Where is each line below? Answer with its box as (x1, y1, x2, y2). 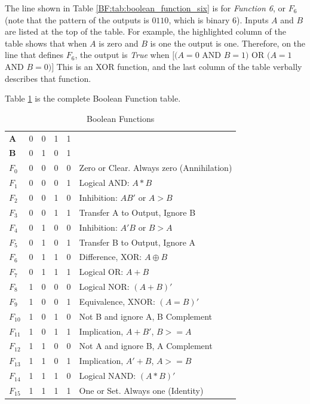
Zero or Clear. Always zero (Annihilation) (79, 161, 232, 174)
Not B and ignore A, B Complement (79, 310, 213, 322)
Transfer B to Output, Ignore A (79, 235, 196, 248)
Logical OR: (79, 265, 124, 278)
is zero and (99, 36, 139, 49)
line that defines (5, 48, 64, 61)
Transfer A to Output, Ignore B (79, 206, 196, 218)
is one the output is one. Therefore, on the (150, 36, 306, 49)
